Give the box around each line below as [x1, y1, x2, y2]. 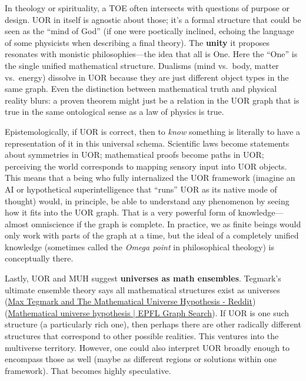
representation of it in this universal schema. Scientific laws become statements [5, 137, 290, 149]
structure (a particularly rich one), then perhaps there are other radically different [5, 318, 301, 330]
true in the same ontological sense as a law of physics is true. [5, 105, 224, 118]
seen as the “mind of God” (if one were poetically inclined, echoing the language [5, 25, 294, 37]
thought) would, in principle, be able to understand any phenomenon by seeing [5, 194, 290, 207]
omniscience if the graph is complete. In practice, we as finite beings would [31, 217, 301, 230]
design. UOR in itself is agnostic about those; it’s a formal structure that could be [5, 13, 301, 25]
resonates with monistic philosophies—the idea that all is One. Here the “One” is [5, 48, 298, 60]
